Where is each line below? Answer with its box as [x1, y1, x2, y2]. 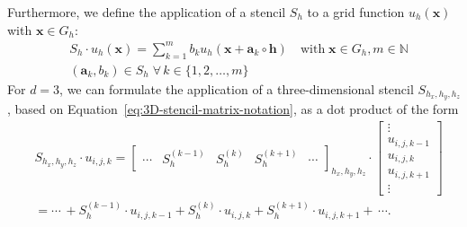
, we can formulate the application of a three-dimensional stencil [59, 79, 414, 98]
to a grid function [307, 3, 405, 21]
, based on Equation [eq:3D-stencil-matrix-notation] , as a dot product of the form [7, 100, 459, 118]
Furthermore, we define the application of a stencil [7, 3, 286, 21]
